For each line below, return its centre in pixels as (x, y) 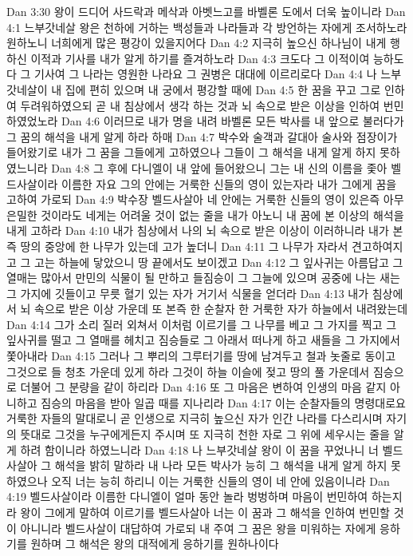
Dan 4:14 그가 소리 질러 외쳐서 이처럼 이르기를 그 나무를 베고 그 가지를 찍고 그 (202, 324)
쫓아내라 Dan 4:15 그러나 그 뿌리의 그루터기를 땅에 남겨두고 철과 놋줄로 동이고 (201, 356)
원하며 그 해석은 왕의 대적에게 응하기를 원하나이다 (155, 544)
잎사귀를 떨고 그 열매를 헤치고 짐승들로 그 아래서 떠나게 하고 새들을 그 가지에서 (203, 340)
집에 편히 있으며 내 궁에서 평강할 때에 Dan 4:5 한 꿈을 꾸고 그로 (223, 89)
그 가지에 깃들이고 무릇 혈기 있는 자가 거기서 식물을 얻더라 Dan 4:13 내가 (188, 293)
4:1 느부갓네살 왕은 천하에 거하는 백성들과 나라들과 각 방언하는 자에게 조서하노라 (207, 27)
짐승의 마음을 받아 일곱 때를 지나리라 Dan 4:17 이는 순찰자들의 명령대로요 (223, 402)
